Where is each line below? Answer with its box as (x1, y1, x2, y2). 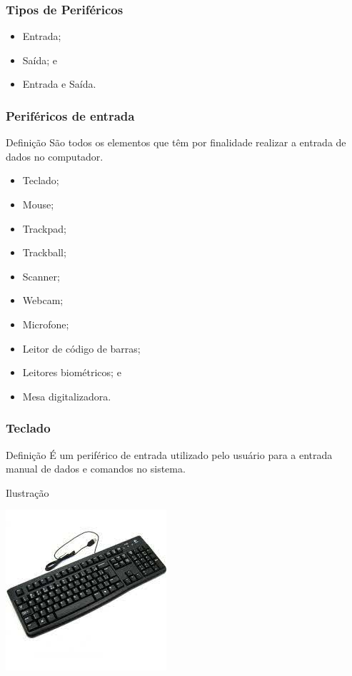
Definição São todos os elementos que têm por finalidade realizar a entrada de (6, 135, 346, 150)
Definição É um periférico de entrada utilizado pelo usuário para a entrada (6, 447, 333, 462)
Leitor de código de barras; (22, 340, 141, 355)
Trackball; (22, 245, 66, 260)
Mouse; (22, 197, 54, 211)
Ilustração (6, 485, 49, 500)
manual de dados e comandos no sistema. (6, 461, 186, 476)
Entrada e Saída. (22, 76, 96, 91)
